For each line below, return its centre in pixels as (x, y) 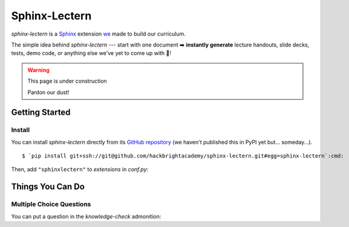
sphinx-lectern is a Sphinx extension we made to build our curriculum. (98, 34)
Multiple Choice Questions (51, 204)
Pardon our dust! (48, 92)
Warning (38, 70)
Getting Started (41, 113)
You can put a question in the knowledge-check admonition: (86, 216)
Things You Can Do (48, 187)
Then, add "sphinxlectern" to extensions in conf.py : (80, 170)
